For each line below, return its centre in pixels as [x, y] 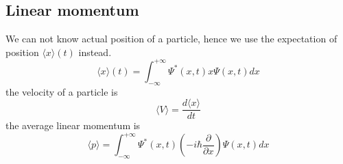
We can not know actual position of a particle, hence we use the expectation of [171, 39]
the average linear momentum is [73, 125]
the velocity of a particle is [62, 91]
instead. [95, 52]
